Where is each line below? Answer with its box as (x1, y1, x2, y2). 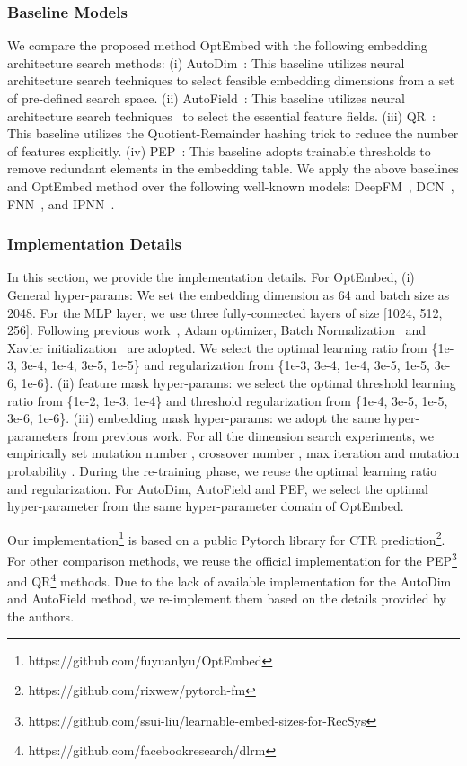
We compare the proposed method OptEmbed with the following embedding (7, 36, 427, 55)
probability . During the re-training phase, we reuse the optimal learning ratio (7, 461, 437, 480)
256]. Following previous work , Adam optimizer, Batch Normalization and (7, 321, 427, 339)
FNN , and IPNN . (7, 194, 115, 213)
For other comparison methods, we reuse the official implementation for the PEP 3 (7, 548, 457, 569)
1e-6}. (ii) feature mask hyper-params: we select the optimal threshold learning (21, 373, 456, 392)
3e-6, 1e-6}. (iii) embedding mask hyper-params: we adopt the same (7, 409, 381, 427)
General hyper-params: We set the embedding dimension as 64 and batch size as (7, 285, 450, 304)
